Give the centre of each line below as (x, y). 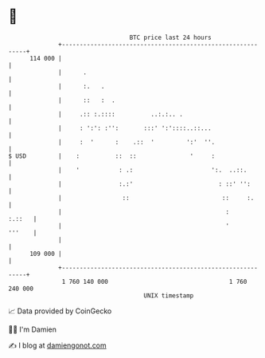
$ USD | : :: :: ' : (112, 156)
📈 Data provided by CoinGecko (60, 311)
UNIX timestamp (169, 295)
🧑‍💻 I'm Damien (33, 329)
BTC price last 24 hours (171, 37)
